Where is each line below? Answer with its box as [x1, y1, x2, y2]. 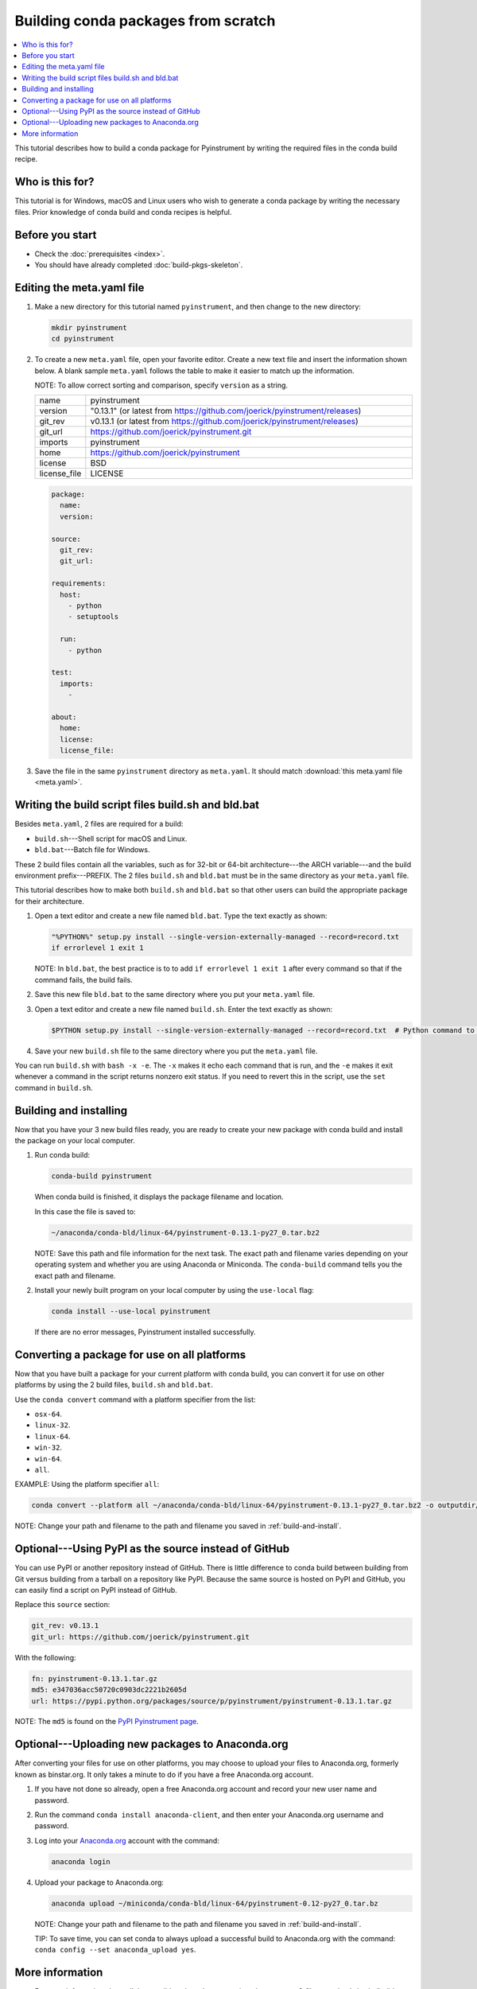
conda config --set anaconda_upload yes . [34, 1945, 196, 1955]
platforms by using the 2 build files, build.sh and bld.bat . [14, 1380, 214, 1390]
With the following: [14, 1652, 76, 1662]
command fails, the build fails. [34, 975, 133, 984]
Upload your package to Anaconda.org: [34, 1878, 165, 1887]
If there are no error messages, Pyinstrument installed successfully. [34, 1327, 256, 1337]
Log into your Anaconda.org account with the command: [34, 1835, 220, 1845]
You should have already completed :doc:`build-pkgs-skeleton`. [34, 260, 243, 270]
